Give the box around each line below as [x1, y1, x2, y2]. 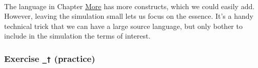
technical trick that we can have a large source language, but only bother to [4, 20, 243, 31]
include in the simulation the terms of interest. [4, 30, 151, 41]
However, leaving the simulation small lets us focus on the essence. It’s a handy [4, 11, 253, 21]
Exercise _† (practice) [4, 52, 95, 64]
